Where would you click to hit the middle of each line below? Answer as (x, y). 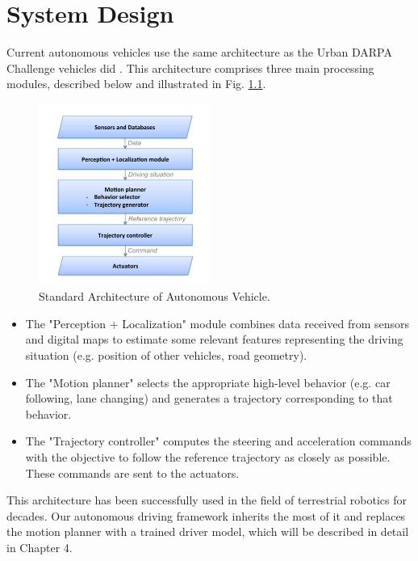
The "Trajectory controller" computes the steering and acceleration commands (218, 441)
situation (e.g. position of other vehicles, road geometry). (166, 355)
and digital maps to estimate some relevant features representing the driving (214, 339)
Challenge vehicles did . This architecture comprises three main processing (190, 67)
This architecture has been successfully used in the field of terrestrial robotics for (207, 500)
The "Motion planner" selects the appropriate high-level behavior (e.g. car (208, 382)
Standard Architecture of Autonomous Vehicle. (155, 296)
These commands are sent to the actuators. (132, 472)
